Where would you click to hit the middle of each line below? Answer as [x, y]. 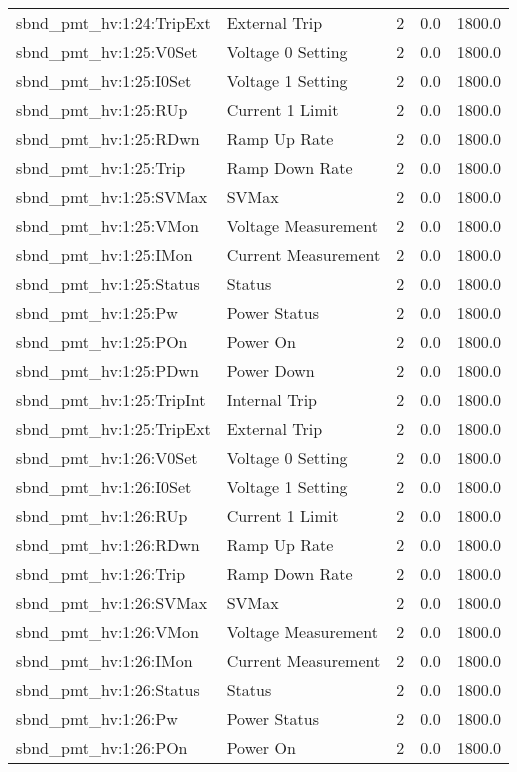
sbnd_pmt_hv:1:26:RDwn [108, 544]
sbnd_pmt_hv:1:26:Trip [101, 573]
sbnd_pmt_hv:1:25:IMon [104, 254]
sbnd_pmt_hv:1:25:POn [102, 341]
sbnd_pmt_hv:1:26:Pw [97, 718]
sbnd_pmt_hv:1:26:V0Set [107, 457]
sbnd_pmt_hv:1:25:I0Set [104, 80]
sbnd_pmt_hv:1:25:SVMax [112, 196]
